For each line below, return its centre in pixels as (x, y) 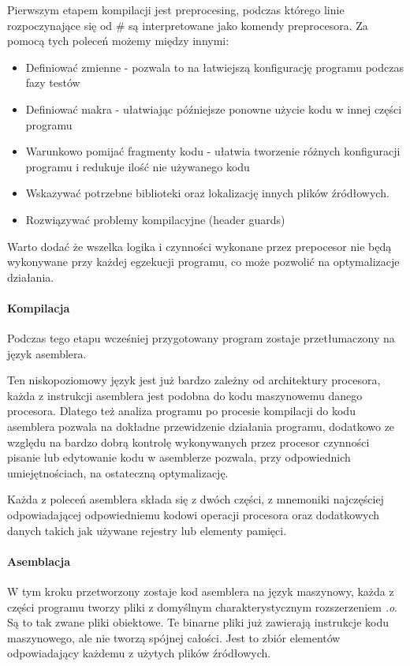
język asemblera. (47, 353)
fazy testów (53, 82)
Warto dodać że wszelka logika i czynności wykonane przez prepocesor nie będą (199, 246)
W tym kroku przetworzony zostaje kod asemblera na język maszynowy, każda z (201, 591)
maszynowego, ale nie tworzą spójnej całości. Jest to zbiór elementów (174, 637)
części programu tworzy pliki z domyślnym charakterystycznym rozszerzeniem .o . (202, 606)
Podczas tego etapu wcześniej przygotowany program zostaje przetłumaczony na (201, 338)
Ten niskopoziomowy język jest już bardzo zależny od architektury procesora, (194, 380)
